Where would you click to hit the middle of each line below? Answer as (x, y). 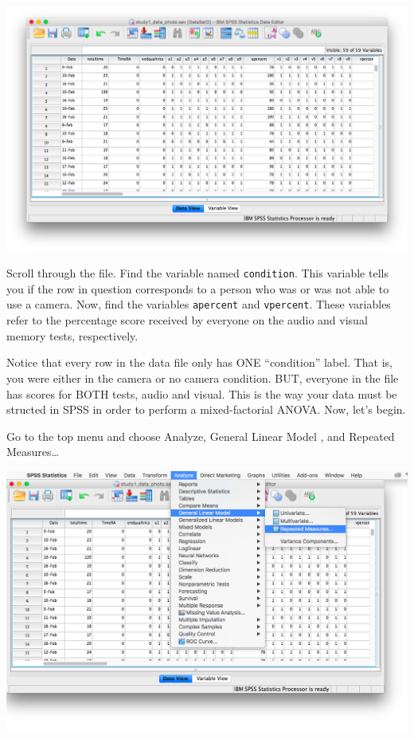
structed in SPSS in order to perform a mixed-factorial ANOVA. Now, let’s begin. (206, 409)
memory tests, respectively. (72, 335)
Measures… (33, 452)
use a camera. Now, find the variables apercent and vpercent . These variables (199, 304)
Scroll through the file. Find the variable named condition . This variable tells (197, 273)
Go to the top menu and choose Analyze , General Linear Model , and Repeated (201, 436)
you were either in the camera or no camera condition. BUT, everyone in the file (203, 377)
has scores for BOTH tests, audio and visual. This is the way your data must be (202, 393)
